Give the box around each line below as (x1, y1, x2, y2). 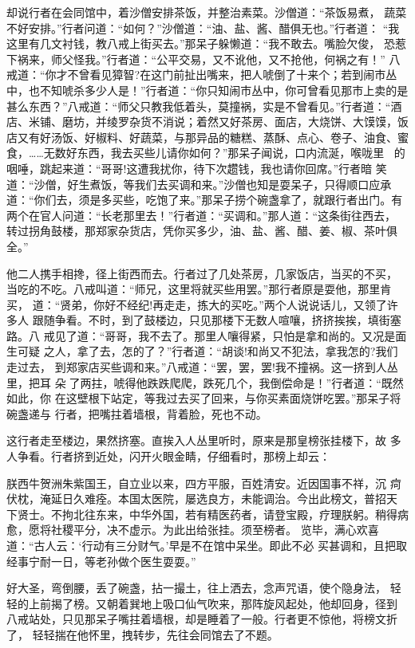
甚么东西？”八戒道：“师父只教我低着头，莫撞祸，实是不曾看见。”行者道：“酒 (6, 97, 402, 114)
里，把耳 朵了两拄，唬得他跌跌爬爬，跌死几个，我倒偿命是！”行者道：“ (6, 374, 381, 391)
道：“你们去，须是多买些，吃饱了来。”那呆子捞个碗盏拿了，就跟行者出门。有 (6, 191, 403, 208)
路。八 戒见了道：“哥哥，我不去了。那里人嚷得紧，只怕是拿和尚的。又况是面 (6, 327, 407, 344)
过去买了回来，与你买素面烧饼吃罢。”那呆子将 (166, 390, 401, 406)
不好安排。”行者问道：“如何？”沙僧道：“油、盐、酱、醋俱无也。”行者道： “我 (6, 19, 400, 36)
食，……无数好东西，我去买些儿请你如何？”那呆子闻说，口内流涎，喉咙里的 (6, 144, 405, 161)
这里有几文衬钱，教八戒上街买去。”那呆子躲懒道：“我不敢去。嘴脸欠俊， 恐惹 (6, 35, 406, 52)
